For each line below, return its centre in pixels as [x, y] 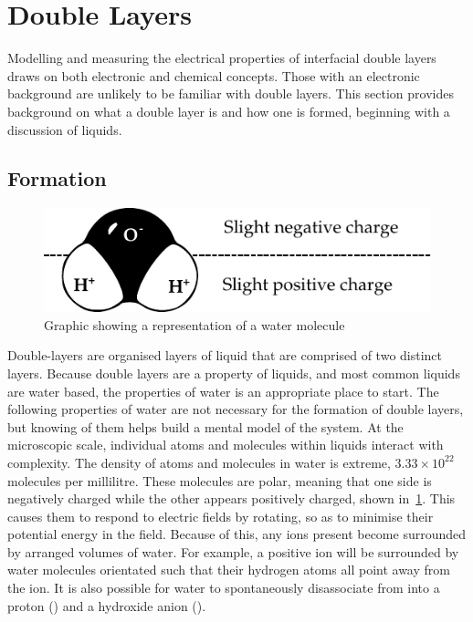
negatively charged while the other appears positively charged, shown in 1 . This [231, 498]
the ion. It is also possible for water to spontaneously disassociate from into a [224, 588]
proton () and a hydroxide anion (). [107, 605]
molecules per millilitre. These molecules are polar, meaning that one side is [220, 480]
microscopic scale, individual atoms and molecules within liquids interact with [226, 445]
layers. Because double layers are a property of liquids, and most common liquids [234, 373]
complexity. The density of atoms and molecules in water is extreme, [199, 462]
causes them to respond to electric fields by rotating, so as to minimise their [221, 516]
